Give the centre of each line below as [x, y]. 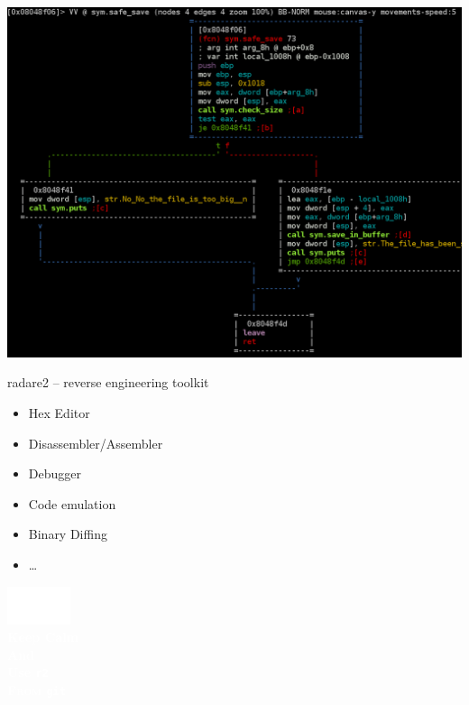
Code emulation [72, 503]
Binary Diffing [68, 534]
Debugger [55, 473]
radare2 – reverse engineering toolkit [108, 382]
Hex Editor [59, 413]
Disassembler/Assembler [96, 443]
